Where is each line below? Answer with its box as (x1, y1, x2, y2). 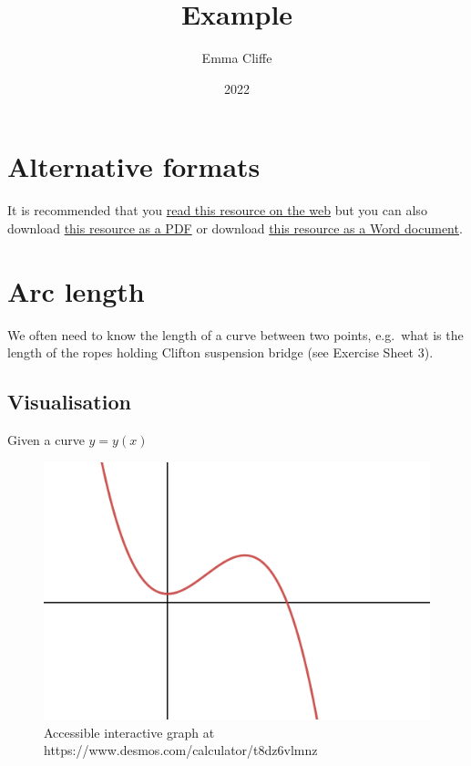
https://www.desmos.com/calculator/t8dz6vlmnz (44, 740, 318, 760)
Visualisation (7, 388, 131, 416)
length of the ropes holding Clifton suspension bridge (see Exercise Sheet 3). (7, 343, 434, 362)
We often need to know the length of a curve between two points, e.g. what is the (7, 325, 464, 344)
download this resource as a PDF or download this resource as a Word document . (7, 218, 463, 237)
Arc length (7, 272, 145, 309)
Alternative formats (7, 148, 261, 185)
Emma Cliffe (201, 48, 272, 67)
